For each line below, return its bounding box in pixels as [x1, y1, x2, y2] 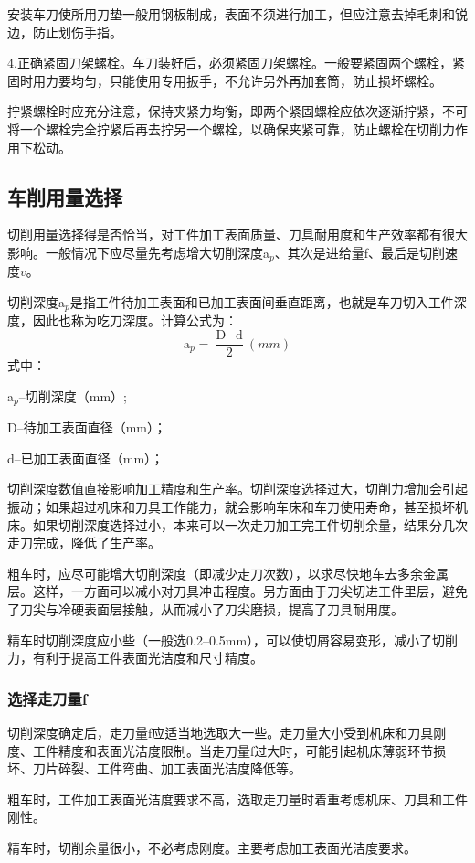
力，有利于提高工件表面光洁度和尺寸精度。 [7, 648, 263, 667]
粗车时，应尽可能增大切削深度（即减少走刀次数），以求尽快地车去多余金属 [7, 563, 449, 582]
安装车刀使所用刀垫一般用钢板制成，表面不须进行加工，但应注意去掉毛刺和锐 [7, 5, 468, 23]
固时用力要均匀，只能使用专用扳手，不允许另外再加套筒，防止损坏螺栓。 [7, 70, 442, 90]
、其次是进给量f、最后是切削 [274, 242, 446, 261]
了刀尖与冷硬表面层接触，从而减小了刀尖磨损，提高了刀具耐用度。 [7, 599, 404, 618]
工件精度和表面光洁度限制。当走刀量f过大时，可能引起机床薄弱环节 [32, 740, 434, 760]
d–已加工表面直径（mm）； [7, 448, 164, 467]
